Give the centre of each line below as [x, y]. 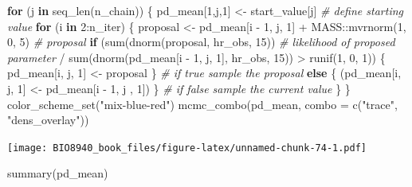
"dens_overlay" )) [48, 120]
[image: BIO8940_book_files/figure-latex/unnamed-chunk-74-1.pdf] [187, 148]
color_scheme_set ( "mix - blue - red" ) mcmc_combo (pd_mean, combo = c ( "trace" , [202, 104]
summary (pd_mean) [58, 173]
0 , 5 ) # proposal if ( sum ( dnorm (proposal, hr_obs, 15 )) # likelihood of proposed [201, 42]
